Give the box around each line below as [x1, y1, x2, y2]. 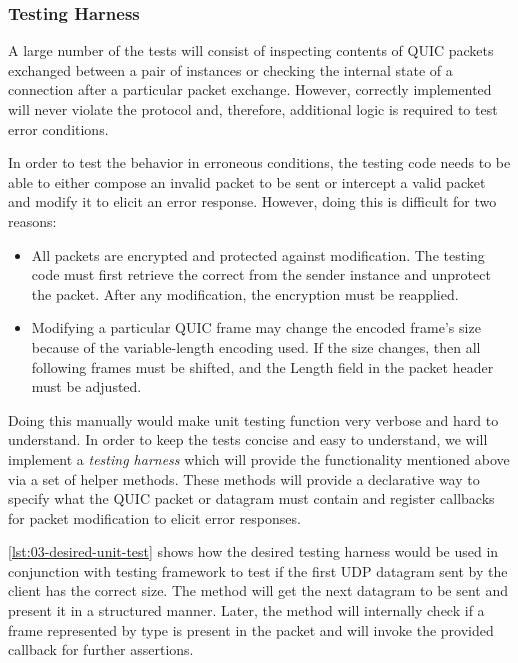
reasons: [8, 210, 57, 231]
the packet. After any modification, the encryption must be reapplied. [31, 283, 459, 304]
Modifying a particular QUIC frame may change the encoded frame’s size [31, 317, 481, 338]
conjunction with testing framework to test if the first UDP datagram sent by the [8, 560, 508, 581]
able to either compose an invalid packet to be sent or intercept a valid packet [8, 171, 486, 192]
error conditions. [8, 118, 109, 139]
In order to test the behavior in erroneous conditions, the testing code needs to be [8, 152, 511, 173]
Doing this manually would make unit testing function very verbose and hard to [8, 409, 499, 430]
